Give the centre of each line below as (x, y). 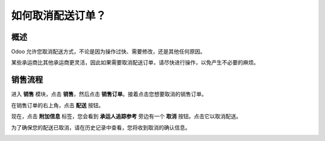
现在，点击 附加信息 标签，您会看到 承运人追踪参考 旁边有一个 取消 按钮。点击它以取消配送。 (126, 116)
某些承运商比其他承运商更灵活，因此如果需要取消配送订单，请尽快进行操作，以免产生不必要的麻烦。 (135, 63)
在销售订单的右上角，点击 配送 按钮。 (57, 105)
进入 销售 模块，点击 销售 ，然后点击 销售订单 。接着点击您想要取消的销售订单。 (109, 94)
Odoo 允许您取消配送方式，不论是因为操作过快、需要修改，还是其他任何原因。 (108, 52)
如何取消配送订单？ (59, 16)
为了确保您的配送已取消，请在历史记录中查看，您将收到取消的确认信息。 (101, 127)
